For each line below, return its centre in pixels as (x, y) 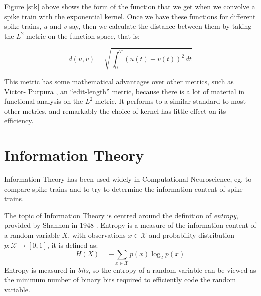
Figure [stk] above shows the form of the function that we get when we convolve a (130, 6)
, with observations (97, 234)
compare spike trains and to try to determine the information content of (115, 188)
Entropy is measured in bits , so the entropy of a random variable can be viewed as (130, 269)
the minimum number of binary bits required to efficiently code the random (120, 279)
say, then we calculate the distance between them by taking (161, 26)
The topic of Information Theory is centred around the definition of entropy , (121, 215)
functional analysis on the (44, 101)
